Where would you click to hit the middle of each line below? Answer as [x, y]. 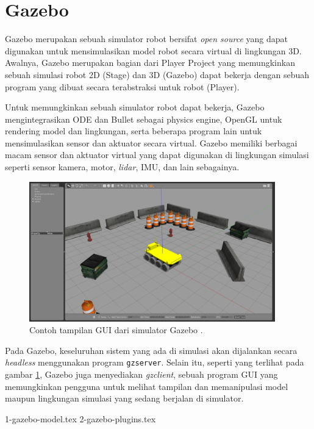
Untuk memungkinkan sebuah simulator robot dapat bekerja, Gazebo [135, 107]
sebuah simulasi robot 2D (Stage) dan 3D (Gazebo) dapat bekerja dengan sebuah [157, 74]
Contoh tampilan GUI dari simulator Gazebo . [116, 330]
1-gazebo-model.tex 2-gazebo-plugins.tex [80, 418]
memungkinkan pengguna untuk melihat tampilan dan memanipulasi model [147, 386]
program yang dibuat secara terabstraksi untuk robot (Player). [122, 86]
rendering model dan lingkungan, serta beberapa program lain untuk [134, 131]
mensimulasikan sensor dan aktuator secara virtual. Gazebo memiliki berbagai [151, 142]
